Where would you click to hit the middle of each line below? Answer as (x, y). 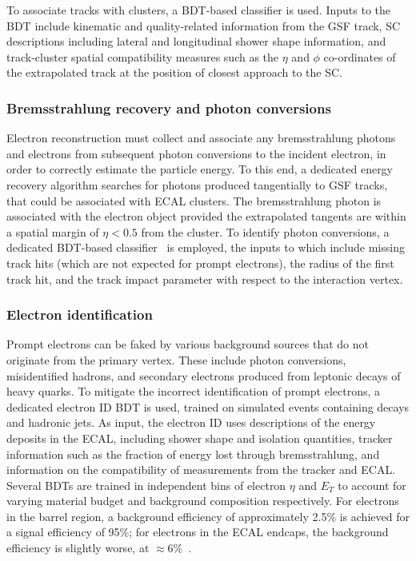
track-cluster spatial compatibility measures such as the (143, 56)
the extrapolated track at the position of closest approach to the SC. (174, 72)
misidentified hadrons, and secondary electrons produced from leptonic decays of (204, 375)
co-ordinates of (360, 56)
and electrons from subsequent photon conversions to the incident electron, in (196, 153)
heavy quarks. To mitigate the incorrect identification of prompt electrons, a (194, 391)
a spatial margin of (53, 231)
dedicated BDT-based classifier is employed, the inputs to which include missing (206, 247)
